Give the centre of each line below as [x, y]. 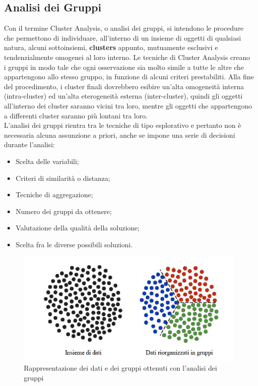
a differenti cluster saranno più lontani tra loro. [76, 115]
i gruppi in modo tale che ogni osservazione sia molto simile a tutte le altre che [124, 67]
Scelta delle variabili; [47, 161]
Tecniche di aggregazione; [54, 194]
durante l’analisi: [30, 144]
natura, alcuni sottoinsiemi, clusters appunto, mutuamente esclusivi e [111, 47]
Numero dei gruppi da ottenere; [64, 211]
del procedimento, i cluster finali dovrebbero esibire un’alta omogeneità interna [124, 86]
